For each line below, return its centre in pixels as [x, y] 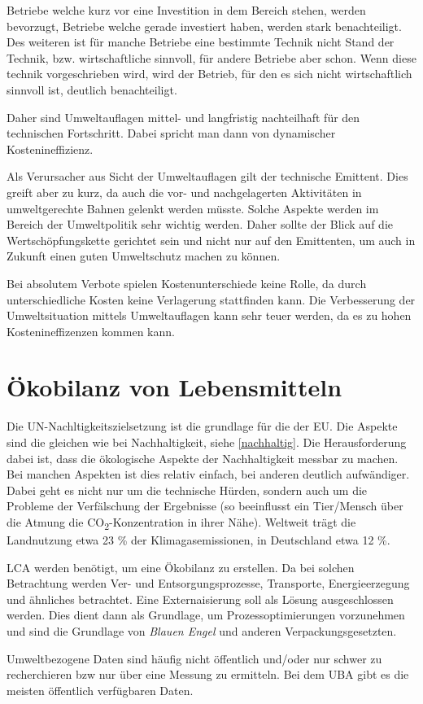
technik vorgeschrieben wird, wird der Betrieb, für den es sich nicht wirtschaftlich [209, 74]
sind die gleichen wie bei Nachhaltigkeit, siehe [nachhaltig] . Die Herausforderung [207, 442]
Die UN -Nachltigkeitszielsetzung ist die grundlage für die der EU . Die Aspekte [202, 426]
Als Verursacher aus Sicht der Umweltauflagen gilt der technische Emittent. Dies [207, 176]
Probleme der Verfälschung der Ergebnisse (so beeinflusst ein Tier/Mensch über [205, 506]
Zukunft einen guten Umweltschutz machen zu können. [144, 256]
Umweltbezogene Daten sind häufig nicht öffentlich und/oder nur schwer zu [194, 658]
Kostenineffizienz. [50, 149]
